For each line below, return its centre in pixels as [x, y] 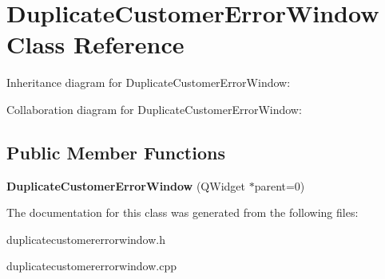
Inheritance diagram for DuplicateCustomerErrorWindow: [149, 83]
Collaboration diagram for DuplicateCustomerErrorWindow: [154, 109]
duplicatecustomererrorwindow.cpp [91, 266]
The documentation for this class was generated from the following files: [183, 212]
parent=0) [280, 185]
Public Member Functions [116, 152]
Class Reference [95, 44]
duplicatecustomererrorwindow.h [86, 239]
